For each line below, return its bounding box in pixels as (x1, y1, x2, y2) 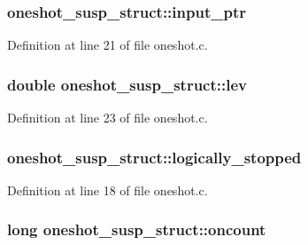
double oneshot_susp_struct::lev (7, 73, 247, 95)
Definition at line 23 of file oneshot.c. (7, 108, 208, 127)
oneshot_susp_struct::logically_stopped (7, 146, 302, 168)
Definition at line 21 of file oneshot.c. (7, 36, 208, 54)
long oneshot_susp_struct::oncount (7, 218, 266, 241)
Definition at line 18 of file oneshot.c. (7, 180, 208, 199)
